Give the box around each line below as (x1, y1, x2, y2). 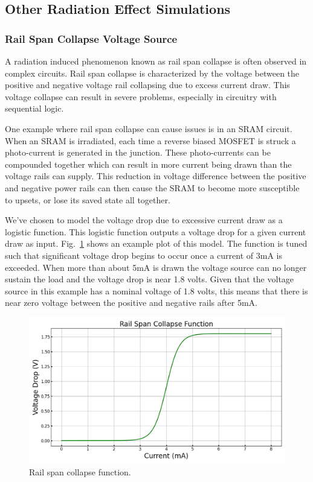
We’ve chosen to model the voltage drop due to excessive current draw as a (5, 214, 283, 226)
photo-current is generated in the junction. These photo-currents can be (5, 146, 271, 159)
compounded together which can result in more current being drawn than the (5, 157, 292, 170)
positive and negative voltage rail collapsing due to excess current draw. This (5, 78, 290, 91)
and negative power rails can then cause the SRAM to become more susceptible (5, 181, 300, 194)
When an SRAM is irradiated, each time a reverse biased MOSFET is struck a (5, 134, 296, 147)
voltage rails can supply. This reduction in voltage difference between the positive (5, 170, 306, 182)
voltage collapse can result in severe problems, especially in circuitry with (5, 90, 277, 103)
